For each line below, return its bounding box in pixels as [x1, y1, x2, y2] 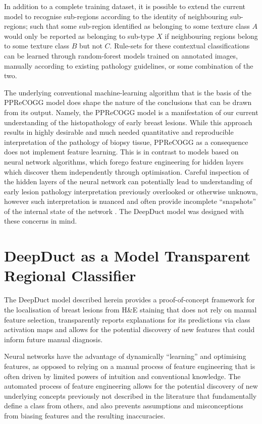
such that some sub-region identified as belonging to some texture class [30, 21, 250, 31]
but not [79, 40, 102, 51]
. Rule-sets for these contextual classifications [110, 40, 250, 51]
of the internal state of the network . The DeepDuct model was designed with [4, 205, 244, 216]
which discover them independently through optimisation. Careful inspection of [4, 166, 249, 177]
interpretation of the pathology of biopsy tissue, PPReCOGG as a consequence [4, 136, 248, 147]
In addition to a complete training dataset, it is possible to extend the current [4, 1, 245, 11]
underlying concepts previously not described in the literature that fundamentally [4, 390, 257, 401]
